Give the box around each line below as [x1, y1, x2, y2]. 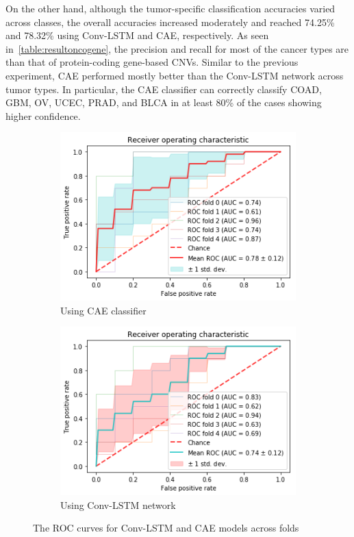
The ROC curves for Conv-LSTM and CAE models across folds [33, 521, 299, 535]
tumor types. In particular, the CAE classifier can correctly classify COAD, [5, 82, 322, 96]
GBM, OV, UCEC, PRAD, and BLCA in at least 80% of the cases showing [5, 95, 322, 110]
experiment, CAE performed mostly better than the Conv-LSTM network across [5, 68, 344, 82]
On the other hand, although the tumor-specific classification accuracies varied [5, 1, 336, 15]
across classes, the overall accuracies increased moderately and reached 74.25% [5, 14, 335, 29]
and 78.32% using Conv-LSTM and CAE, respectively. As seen [5, 28, 269, 42]
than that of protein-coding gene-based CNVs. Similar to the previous [5, 55, 299, 69]
